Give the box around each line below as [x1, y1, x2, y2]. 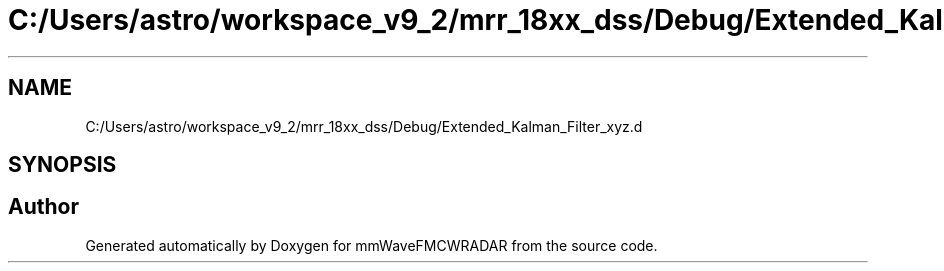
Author [8, 194, 79, 220]
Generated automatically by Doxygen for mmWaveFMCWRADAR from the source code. [85, 236, 658, 254]
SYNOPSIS [8, 152, 117, 178]
